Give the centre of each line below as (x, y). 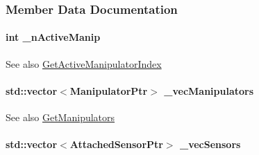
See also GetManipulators (60, 117)
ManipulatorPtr (109, 90)
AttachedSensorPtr (116, 144)
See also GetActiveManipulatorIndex (84, 63)
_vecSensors (210, 144)
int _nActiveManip (53, 37)
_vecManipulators (209, 90)
